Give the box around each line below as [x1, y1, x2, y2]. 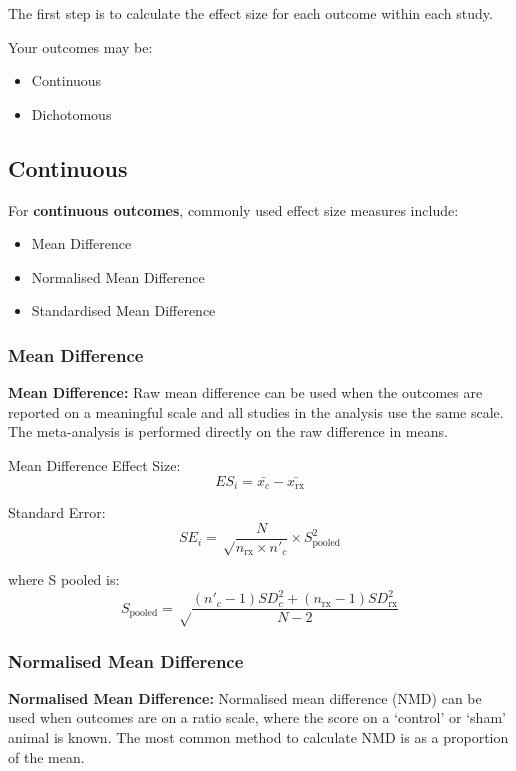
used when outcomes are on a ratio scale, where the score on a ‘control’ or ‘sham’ [8, 707, 506, 728]
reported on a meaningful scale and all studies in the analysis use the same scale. [8, 401, 504, 422]
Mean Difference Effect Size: [8, 454, 181, 475]
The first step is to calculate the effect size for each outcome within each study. [8, 3, 493, 23]
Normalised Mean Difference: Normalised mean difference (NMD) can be [8, 687, 482, 708]
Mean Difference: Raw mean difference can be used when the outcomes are [8, 382, 483, 403]
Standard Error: [8, 502, 106, 522]
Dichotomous [31, 103, 112, 124]
